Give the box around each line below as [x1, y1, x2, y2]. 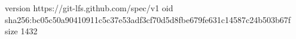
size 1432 [5, 25, 38, 37]
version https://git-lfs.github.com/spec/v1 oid [5, 2, 173, 14]
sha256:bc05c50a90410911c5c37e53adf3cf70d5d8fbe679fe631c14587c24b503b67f [5, 13, 291, 25]
